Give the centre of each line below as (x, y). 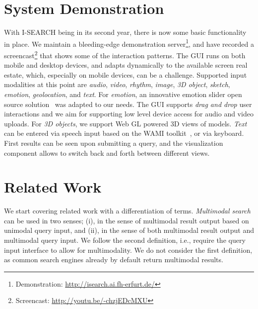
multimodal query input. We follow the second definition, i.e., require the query (125, 240)
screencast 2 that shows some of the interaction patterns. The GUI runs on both (125, 54)
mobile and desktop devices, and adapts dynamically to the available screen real (126, 65)
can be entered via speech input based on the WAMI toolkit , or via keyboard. (124, 133)
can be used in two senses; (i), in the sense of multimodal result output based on (127, 220)
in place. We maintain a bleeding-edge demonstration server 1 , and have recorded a (129, 43)
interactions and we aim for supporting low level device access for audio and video (129, 114)
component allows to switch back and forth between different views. (107, 153)
